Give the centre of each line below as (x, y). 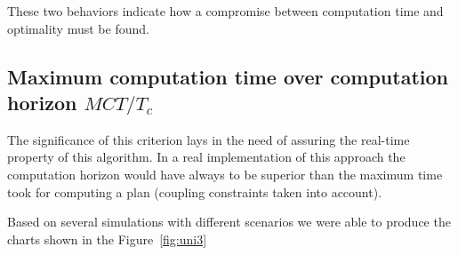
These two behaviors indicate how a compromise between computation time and (225, 11)
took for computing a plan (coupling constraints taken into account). (195, 191)
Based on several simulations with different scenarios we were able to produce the (229, 222)
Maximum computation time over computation (228, 76)
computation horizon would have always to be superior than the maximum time (225, 174)
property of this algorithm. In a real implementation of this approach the (206, 157)
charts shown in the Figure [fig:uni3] (107, 239)
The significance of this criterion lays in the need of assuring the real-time (209, 139)
